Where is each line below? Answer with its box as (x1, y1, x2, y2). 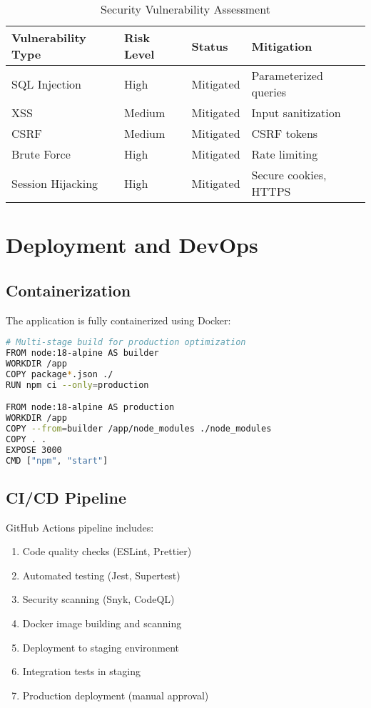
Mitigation (251, 37, 312, 54)
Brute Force (11, 146, 71, 162)
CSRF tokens (251, 125, 318, 141)
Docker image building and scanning (22, 616, 182, 631)
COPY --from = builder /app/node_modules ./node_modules (6, 423, 272, 434)
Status (191, 37, 228, 54)
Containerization (6, 279, 131, 301)
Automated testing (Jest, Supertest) (22, 567, 181, 582)
